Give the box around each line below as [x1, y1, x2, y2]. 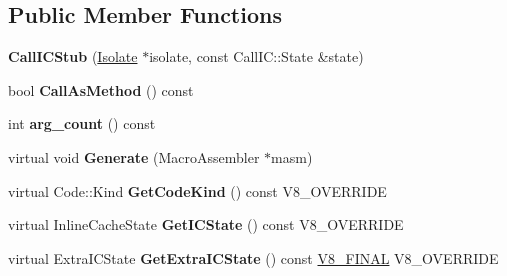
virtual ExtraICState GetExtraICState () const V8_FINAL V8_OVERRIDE [8, 247, 499, 268]
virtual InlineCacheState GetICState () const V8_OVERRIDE [8, 214, 404, 235]
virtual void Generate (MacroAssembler [8, 146, 260, 167]
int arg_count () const [8, 113, 156, 134]
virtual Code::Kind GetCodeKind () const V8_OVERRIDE [8, 180, 387, 201]
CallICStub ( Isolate [8, 46, 138, 67]
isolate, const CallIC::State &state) [149, 46, 364, 67]
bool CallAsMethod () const [8, 79, 194, 100]
